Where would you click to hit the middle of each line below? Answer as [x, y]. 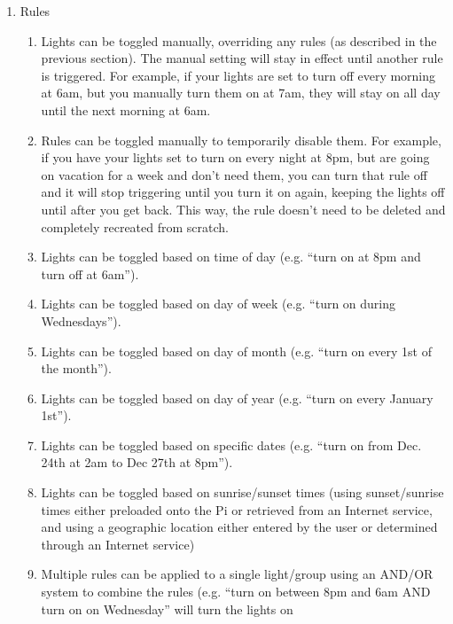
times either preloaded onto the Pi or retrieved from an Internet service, [237, 509]
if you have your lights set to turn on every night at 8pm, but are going [235, 157]
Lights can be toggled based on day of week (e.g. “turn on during [219, 304]
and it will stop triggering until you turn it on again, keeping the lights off [243, 192]
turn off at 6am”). [90, 273]
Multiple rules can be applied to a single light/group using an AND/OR [237, 574]
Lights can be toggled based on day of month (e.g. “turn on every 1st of [236, 351]
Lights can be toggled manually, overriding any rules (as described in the [239, 40]
